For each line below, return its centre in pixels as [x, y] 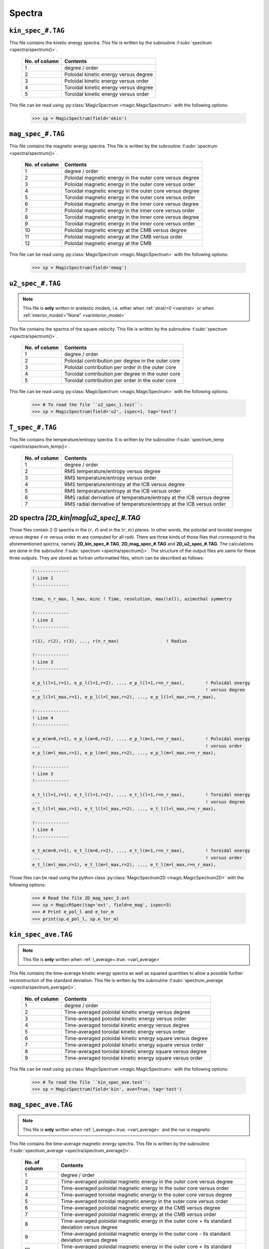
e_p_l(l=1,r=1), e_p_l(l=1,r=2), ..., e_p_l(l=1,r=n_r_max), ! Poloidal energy [141, 683]
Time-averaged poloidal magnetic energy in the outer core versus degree [147, 1182]
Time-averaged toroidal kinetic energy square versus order [134, 1058]
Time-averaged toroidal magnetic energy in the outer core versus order [144, 1201]
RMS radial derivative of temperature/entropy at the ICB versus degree [147, 497]
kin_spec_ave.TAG [41, 935]
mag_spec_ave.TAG [41, 1105]
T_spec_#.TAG [33, 427]
